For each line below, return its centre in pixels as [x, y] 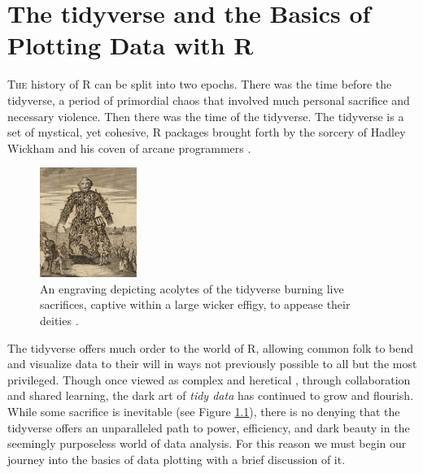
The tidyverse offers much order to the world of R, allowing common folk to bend [211, 347]
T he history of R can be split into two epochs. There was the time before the [200, 84]
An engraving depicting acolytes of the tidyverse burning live [192, 288]
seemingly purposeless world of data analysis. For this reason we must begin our [207, 443]
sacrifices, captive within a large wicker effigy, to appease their [195, 304]
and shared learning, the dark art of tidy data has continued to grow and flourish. [211, 395]
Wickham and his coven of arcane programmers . [129, 148]
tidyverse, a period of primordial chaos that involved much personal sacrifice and [209, 100]
